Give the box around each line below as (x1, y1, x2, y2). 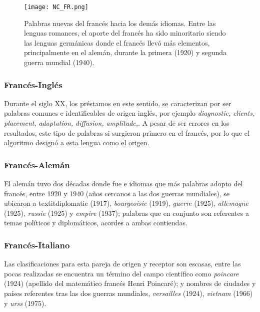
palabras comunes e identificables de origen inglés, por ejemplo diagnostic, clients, (4, 108, 255, 118)
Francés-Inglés (4, 78, 62, 91)
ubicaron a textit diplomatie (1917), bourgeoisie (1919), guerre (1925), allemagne (4, 198, 248, 208)
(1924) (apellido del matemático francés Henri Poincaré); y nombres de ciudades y (4, 278, 256, 288)
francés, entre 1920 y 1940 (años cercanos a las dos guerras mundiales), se (4, 188, 230, 198)
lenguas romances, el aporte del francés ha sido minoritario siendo (24, 28, 226, 38)
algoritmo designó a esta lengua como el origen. (4, 137, 149, 148)
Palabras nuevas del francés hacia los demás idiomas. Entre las (24, 18, 216, 28)
